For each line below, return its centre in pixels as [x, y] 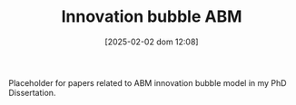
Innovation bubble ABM [152, 17]
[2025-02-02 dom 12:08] [152, 42]
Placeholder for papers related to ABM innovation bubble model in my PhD [148, 82]
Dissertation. [32, 92]
